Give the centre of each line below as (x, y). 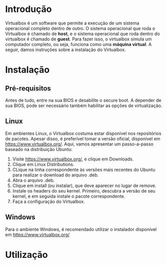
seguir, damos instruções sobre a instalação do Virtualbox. (65, 49)
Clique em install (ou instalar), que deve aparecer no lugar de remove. (84, 185)
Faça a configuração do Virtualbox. (48, 201)
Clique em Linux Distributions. (43, 164)
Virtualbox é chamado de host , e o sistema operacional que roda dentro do (82, 33)
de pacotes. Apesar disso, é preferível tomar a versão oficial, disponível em (83, 138)
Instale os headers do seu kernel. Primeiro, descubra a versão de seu (84, 190)
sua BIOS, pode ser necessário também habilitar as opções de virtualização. (84, 105)
